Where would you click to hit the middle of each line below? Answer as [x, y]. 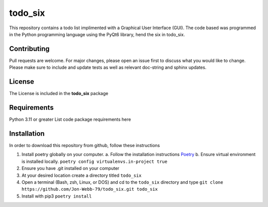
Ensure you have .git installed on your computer [70, 168]
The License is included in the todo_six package [59, 94]
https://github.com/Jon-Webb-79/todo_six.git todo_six [90, 189]
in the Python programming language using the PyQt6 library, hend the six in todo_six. [97, 34]
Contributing [29, 49]
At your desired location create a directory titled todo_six [81, 175]
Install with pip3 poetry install [57, 196]
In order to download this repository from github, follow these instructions [85, 145]
